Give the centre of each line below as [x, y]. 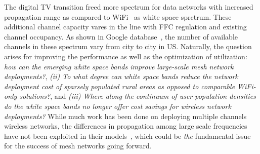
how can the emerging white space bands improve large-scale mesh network [119, 66]
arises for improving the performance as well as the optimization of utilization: [126, 56]
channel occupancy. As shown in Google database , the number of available [121, 36]
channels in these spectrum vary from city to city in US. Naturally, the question [128, 46]
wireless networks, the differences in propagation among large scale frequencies [126, 126]
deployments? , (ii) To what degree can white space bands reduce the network [121, 76]
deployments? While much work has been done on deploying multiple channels [125, 116]
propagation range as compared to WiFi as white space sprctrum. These [118, 16]
